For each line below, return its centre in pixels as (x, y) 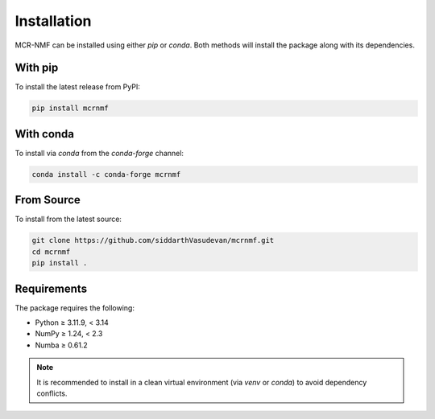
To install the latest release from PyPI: (77, 87)
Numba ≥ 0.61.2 (61, 345)
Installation (53, 21)
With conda (45, 134)
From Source (48, 200)
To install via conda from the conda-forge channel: (99, 153)
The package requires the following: (75, 308)
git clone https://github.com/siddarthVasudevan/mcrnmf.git (153, 240)
